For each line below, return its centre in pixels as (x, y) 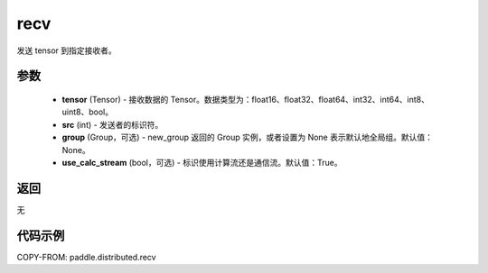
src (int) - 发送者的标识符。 (113, 124)
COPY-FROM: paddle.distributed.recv (87, 257)
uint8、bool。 (87, 112)
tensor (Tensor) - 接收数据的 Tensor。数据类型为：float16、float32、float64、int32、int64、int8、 (245, 99)
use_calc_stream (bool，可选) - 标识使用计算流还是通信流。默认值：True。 (202, 162)
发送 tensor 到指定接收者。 (66, 50)
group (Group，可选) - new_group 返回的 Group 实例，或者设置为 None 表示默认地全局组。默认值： (248, 137)
